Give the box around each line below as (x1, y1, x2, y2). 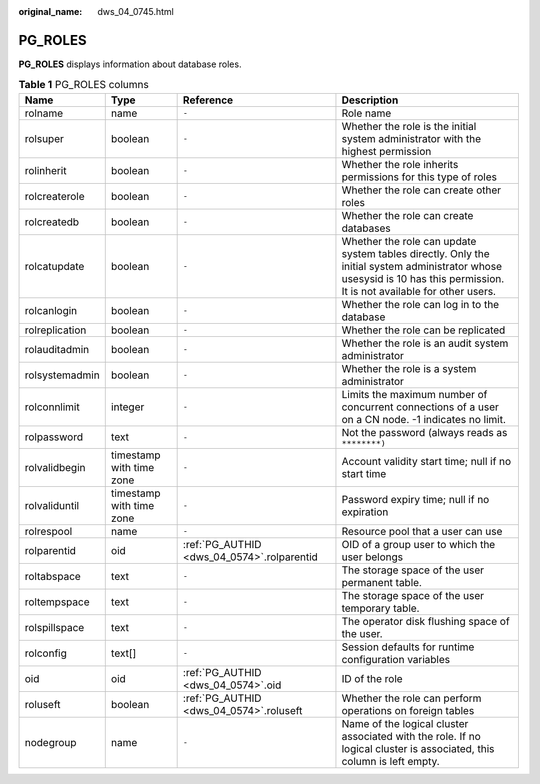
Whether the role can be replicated (341, 323, 506, 337)
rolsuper (24, 131, 65, 145)
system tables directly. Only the (341, 246, 490, 260)
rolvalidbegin (24, 460, 86, 474)
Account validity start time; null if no (341, 454, 512, 468)
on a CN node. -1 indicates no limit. (341, 412, 507, 426)
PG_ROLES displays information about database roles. (18, 58, 242, 70)
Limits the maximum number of (341, 387, 488, 401)
